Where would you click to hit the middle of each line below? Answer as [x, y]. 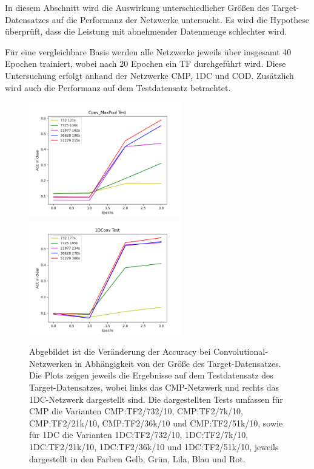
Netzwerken [51, 363]
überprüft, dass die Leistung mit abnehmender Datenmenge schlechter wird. [146, 31]
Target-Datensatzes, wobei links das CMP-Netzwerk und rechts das [154, 387]
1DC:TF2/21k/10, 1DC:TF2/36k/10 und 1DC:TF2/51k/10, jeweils [154, 447]
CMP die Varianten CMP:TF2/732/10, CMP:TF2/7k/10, [136, 411]
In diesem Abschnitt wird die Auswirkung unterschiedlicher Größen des [137, 7]
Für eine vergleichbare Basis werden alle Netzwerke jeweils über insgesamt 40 [148, 51]
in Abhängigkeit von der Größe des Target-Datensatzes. [178, 363]
